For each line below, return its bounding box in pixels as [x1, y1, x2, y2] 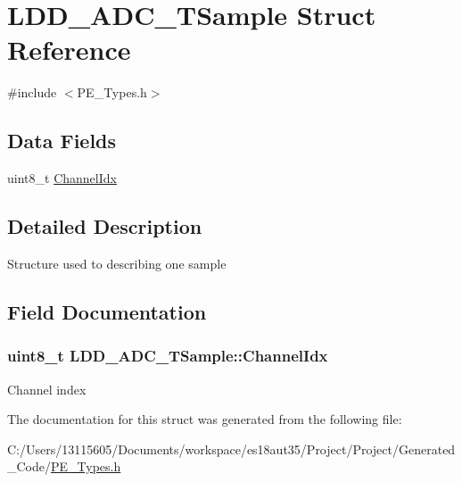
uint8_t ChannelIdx [7, 169, 117, 187]
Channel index [7, 379, 87, 398]
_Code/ [7, 457, 51, 476]
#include [7, 83, 57, 102]
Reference [7, 31, 131, 68]
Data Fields [7, 127, 117, 154]
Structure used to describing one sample [7, 253, 227, 272]
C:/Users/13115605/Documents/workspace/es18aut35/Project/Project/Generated [7, 439, 456, 458]
